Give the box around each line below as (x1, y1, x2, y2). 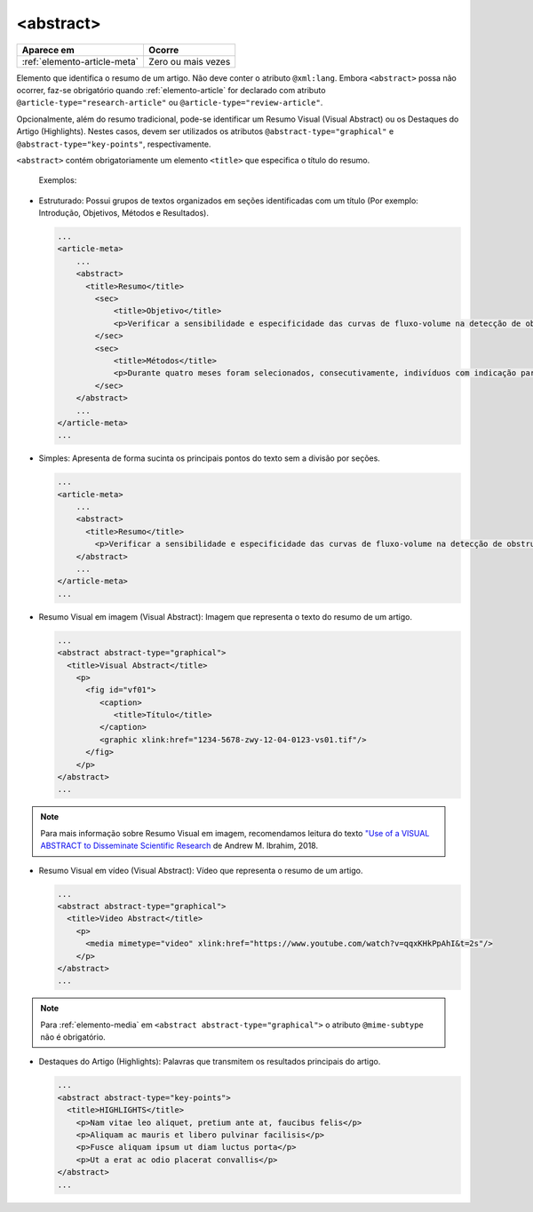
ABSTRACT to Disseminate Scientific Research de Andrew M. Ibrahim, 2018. (40, 840, 319, 852)
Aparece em (21, 44, 75, 56)
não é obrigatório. (40, 1032, 106, 1042)
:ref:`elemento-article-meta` (21, 55, 139, 67)
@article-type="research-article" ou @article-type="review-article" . (16, 98, 323, 108)
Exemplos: (38, 175, 77, 186)
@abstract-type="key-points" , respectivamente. (16, 139, 211, 149)
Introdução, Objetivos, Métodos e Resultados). (38, 208, 209, 218)
